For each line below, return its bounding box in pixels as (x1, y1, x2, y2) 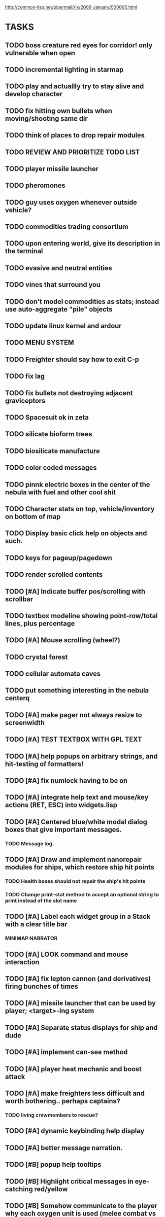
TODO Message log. (5, 840, 54, 847)
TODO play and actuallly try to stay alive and (5, 82, 144, 91)
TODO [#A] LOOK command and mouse (5, 950, 129, 958)
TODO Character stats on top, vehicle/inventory (5, 505, 155, 513)
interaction (5, 958, 39, 966)
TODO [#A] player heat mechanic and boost (5, 1065, 142, 1073)
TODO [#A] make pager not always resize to (5, 711, 142, 719)
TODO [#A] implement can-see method (5, 1048, 128, 1056)
